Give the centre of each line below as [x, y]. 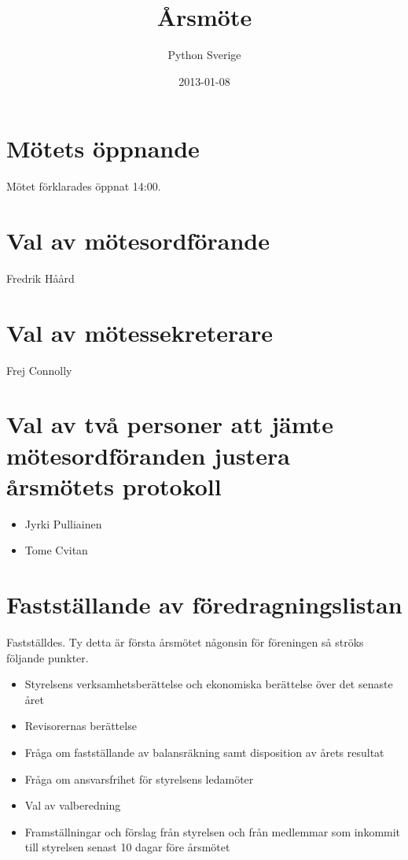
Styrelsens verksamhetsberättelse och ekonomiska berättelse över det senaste [209, 684]
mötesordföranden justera [148, 455]
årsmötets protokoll [114, 486]
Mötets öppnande [103, 148]
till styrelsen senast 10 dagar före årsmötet [127, 847]
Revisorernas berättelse [81, 726]
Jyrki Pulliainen [63, 523]
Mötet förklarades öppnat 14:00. [84, 186]
